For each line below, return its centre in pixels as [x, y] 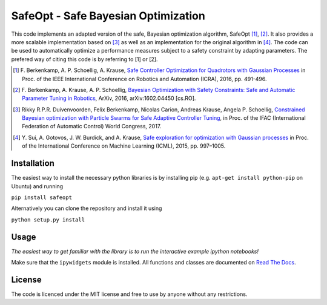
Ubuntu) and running [37, 186]
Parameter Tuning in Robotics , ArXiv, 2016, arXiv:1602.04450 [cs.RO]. [109, 98]
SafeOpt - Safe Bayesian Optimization [108, 16]
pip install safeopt [42, 197]
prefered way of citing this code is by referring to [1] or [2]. [84, 59]
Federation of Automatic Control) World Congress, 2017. [92, 126]
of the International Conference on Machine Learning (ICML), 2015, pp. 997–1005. [124, 146]
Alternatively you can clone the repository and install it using [87, 208]
